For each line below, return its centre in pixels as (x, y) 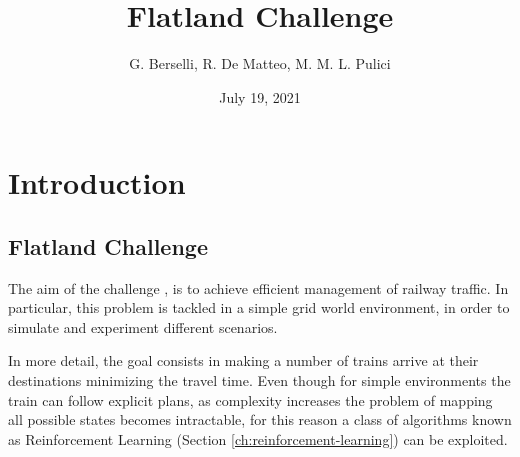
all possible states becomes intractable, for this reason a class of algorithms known (260, 419)
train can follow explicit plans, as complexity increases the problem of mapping (250, 399)
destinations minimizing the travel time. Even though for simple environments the (259, 380)
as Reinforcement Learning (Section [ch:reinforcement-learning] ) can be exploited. (258, 438)
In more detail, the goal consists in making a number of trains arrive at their (243, 360)
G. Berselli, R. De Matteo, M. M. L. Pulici (260, 63)
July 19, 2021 (260, 96)
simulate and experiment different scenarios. (143, 326)
